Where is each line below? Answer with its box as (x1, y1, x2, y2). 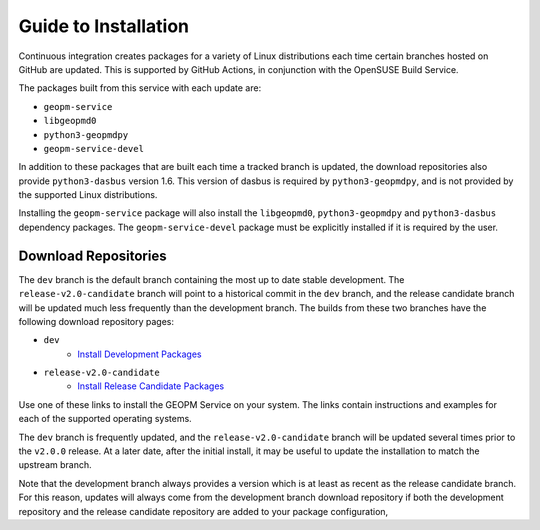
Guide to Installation (18, 15, 190, 37)
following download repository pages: (18, 315, 175, 327)
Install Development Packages (77, 348, 202, 360)
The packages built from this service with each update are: (18, 82, 262, 94)
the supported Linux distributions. (18, 189, 158, 201)
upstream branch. (18, 459, 92, 471)
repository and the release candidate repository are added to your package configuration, (18, 505, 389, 517)
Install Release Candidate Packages (77, 380, 225, 392)
